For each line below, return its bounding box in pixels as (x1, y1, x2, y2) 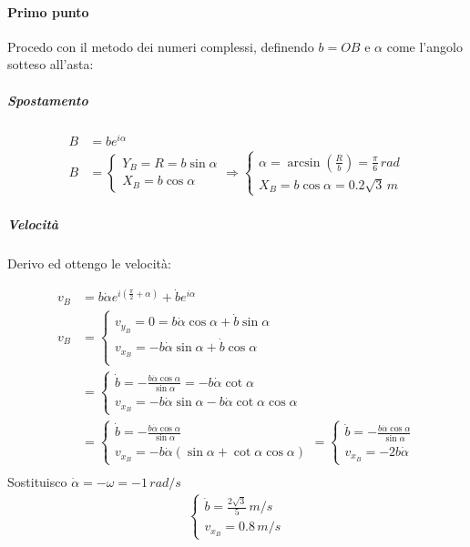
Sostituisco (7, 471, 67, 491)
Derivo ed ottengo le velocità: (7, 254, 171, 273)
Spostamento (7, 90, 88, 109)
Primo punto (7, 2, 89, 21)
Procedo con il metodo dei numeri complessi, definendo (7, 36, 314, 56)
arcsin (287, 156, 321, 169)
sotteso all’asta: (7, 55, 94, 74)
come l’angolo (386, 36, 463, 56)
